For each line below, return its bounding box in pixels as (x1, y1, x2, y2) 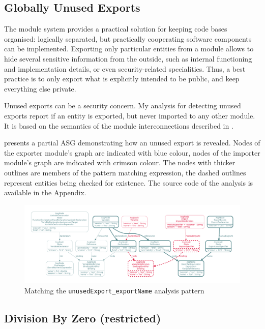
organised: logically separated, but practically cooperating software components (4, 33, 252, 44)
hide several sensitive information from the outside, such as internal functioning (4, 53, 252, 64)
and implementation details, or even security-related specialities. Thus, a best (4, 63, 246, 74)
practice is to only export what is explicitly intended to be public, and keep (4, 73, 240, 84)
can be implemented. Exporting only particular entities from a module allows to (4, 43, 254, 54)
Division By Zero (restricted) (4, 310, 161, 325)
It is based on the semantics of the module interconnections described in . (4, 120, 233, 131)
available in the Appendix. (4, 187, 86, 198)
